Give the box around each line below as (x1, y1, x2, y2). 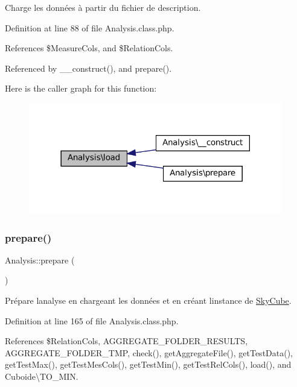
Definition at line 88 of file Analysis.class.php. (5, 21, 174, 34)
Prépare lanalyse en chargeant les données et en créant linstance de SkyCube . (5, 294, 292, 307)
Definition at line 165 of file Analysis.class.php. (5, 314, 179, 327)
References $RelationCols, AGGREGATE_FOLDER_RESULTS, (5, 335, 248, 347)
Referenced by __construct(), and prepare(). (5, 61, 172, 74)
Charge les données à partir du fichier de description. (5, 1, 201, 13)
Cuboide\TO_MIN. (5, 370, 78, 383)
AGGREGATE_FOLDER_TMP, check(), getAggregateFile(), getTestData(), (5, 346, 293, 359)
